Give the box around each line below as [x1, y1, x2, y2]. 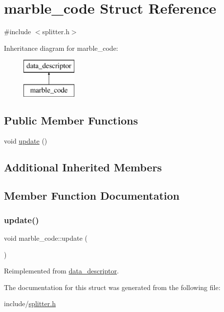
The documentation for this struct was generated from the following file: [4, 282, 221, 292]
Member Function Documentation [4, 188, 180, 203]
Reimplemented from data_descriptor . [4, 266, 119, 276]
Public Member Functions [4, 112, 138, 127]
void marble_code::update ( [4, 233, 88, 243]
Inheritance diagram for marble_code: [4, 42, 118, 53]
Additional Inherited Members [4, 159, 162, 174]
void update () [4, 135, 47, 146]
